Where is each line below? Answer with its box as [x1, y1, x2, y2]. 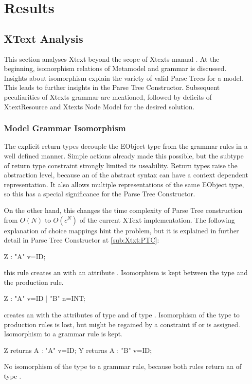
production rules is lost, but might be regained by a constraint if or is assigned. [4, 319, 240, 329]
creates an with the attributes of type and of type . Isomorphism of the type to [4, 310, 240, 320]
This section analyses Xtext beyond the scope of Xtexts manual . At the [4, 53, 219, 64]
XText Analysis [4, 31, 83, 46]
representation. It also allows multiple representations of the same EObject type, [4, 179, 244, 189]
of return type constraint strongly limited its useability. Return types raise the [4, 160, 238, 170]
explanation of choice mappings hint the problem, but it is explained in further [4, 225, 239, 235]
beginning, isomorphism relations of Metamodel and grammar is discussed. [4, 63, 227, 73]
